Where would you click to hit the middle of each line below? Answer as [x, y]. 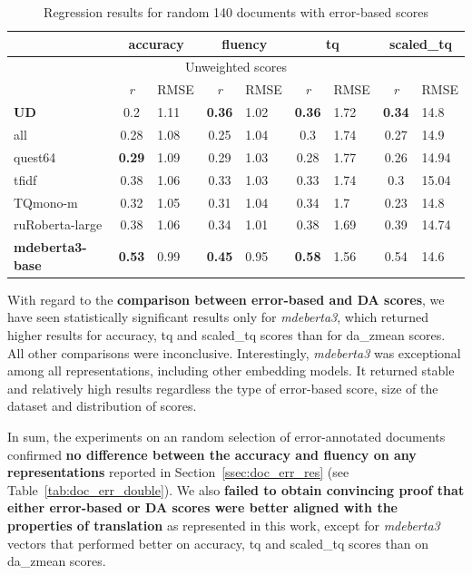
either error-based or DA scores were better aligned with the [202, 507]
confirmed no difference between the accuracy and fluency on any [212, 454]
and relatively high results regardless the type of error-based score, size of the [223, 388]
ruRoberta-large [58, 224]
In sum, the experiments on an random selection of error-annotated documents [226, 437]
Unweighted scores [236, 67]
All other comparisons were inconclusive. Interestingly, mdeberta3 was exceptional [234, 352]
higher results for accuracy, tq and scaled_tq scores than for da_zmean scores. [226, 335]
